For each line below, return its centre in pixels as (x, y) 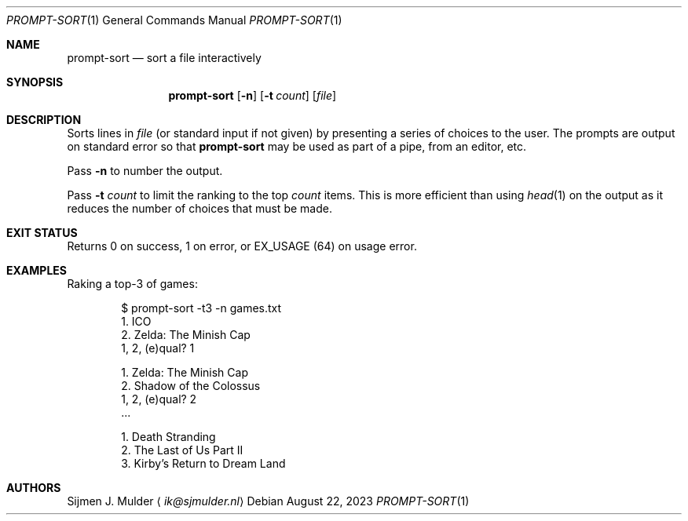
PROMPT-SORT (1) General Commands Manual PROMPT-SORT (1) (174, 20)
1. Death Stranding (168, 437)
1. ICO (136, 321)
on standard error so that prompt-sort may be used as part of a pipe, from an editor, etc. (297, 146)
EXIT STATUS (42, 233)
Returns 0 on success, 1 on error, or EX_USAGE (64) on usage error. (242, 246)
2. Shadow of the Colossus (191, 386)
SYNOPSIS (35, 82)
